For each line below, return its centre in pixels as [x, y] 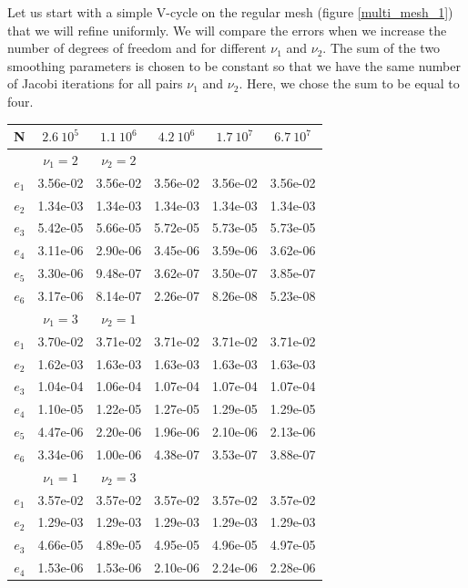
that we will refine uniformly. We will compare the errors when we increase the [227, 30]
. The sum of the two [382, 48]
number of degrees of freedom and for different [137, 48]
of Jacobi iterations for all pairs [95, 83]
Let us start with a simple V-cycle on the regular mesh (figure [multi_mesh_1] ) [230, 12]
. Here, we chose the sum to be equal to [349, 83]
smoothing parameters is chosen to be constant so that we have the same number [234, 65]
